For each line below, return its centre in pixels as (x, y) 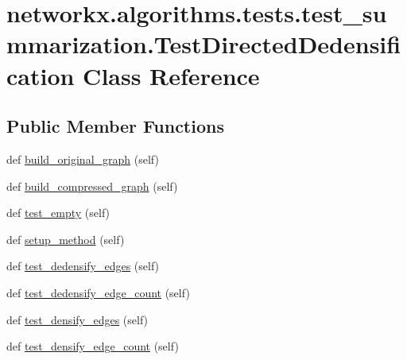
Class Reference (171, 75)
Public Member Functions (115, 126)
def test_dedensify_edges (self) (83, 266)
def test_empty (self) (58, 213)
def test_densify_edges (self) (78, 319)
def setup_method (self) (66, 239)
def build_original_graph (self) (83, 159)
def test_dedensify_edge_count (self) (98, 292)
